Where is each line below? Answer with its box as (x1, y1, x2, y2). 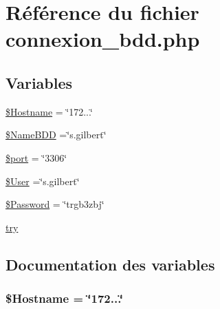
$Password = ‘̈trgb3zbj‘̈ (5, 197, 104, 211)
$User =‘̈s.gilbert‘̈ (5, 173, 80, 188)
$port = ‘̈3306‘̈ (5, 150, 67, 164)
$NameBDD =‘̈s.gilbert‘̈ (5, 127, 107, 142)
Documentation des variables (5, 253, 215, 275)
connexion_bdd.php (5, 25, 200, 53)
